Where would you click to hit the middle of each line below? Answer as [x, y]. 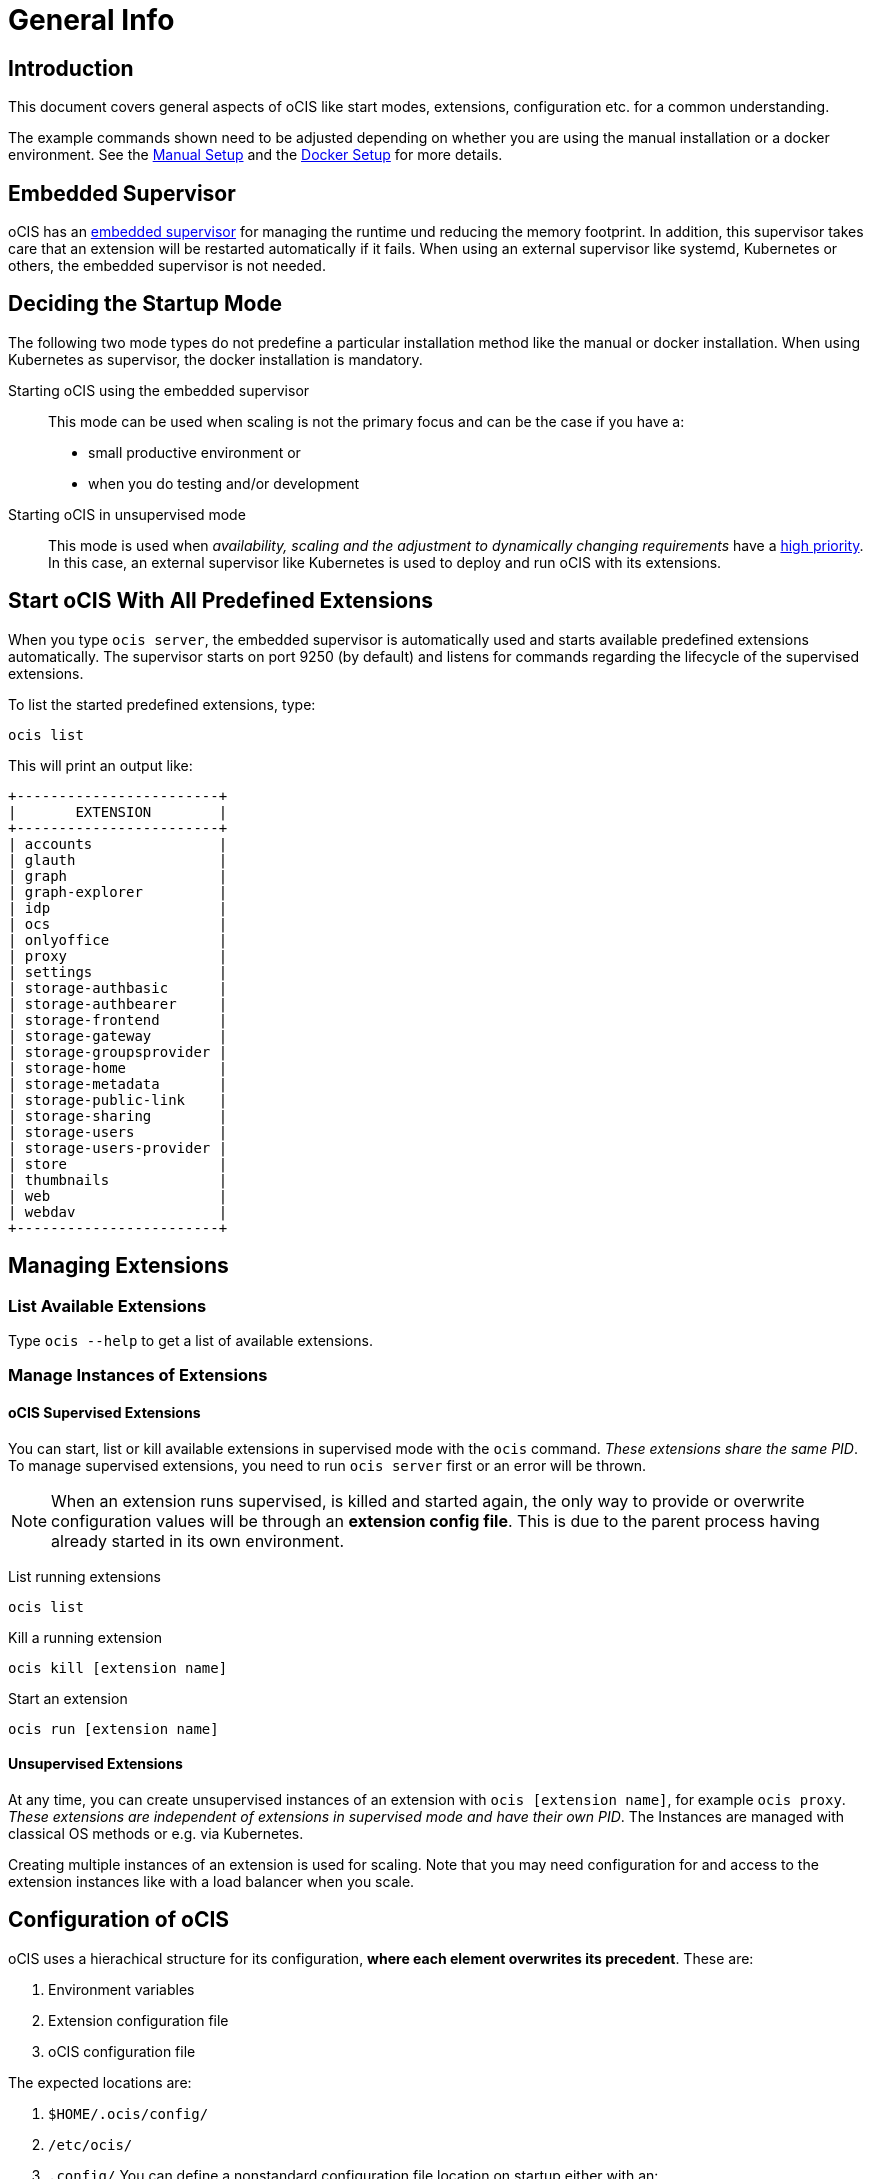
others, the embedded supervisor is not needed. [167, 266]
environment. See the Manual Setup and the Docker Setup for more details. [255, 155]
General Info [91, 20]
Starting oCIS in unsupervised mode [127, 514]
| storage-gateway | [118, 1035]
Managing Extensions [118, 1266]
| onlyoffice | [118, 939]
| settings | [118, 971]
